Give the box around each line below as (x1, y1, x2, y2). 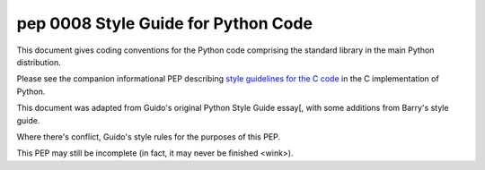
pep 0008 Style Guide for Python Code (16, 13, 313, 33)
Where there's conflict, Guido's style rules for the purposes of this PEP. (16, 131, 281, 142)
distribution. (16, 56, 62, 67)
